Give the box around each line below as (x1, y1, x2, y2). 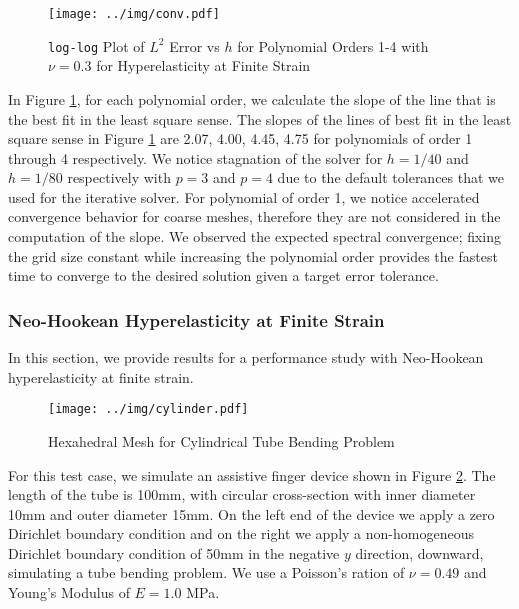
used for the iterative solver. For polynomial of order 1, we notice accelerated (8, 186, 480, 207)
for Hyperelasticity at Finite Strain (96, 55, 311, 76)
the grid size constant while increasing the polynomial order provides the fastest (8, 245, 498, 266)
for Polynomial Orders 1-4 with (237, 35, 429, 56)
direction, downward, (355, 542, 484, 563)
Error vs (169, 35, 220, 56)
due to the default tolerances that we (277, 167, 505, 188)
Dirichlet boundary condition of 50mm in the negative (8, 542, 340, 563)
